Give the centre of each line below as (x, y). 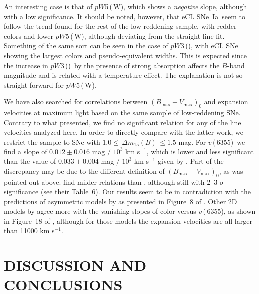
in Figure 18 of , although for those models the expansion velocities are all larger (128, 220)
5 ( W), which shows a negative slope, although (176, 6)
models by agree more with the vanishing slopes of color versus (100, 211)
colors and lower (29, 36)
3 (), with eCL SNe (209, 46)
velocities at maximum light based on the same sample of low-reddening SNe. (122, 112)
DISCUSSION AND (75, 265)
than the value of (30, 161)
